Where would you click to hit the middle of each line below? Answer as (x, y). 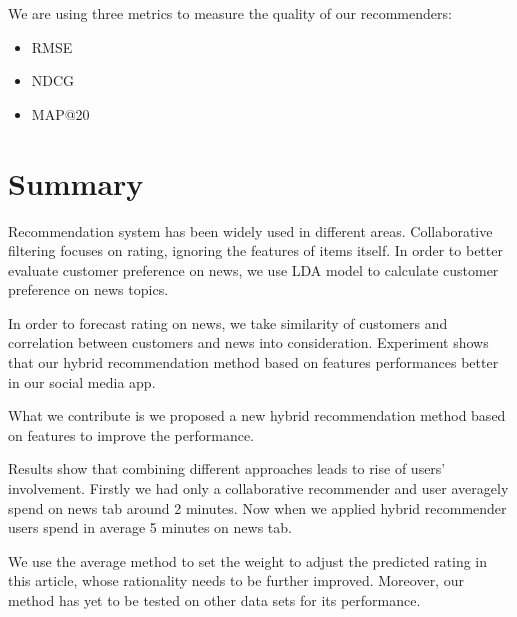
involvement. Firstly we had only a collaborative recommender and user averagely (258, 488)
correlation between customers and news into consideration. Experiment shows (248, 342)
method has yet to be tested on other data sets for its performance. (214, 600)
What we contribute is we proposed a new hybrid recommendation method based (257, 415)
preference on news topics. (88, 289)
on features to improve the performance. (131, 434)
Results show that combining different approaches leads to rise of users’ (227, 468)
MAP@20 (60, 113)
